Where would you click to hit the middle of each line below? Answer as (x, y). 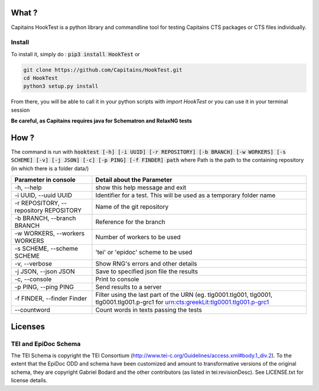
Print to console (117, 279)
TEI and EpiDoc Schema (46, 344)
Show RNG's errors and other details (146, 264)
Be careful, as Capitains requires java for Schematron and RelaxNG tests (101, 121)
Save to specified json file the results (147, 272)
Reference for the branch (130, 222)
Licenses (28, 326)
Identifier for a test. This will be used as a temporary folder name (185, 195)
